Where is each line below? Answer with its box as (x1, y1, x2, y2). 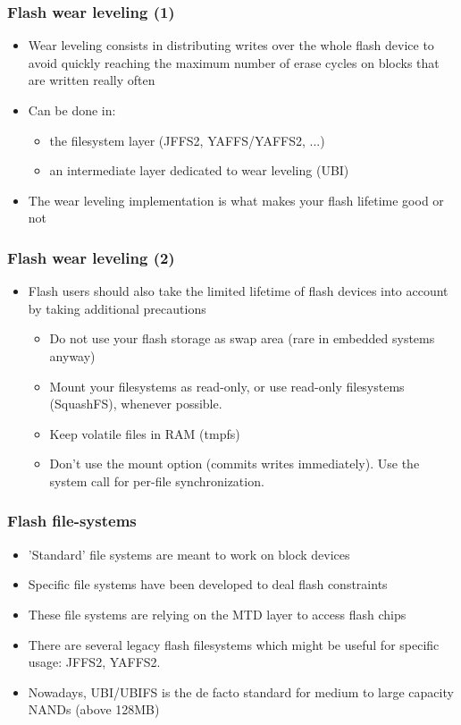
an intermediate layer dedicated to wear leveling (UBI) (49, 161, 349, 180)
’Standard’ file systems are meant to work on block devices (28, 544, 350, 563)
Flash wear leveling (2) (7, 246, 175, 268)
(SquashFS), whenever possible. (49, 394, 222, 413)
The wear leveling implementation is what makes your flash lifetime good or (28, 190, 444, 209)
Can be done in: (28, 101, 116, 119)
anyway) (49, 346, 96, 365)
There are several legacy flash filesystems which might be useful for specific (28, 635, 440, 653)
